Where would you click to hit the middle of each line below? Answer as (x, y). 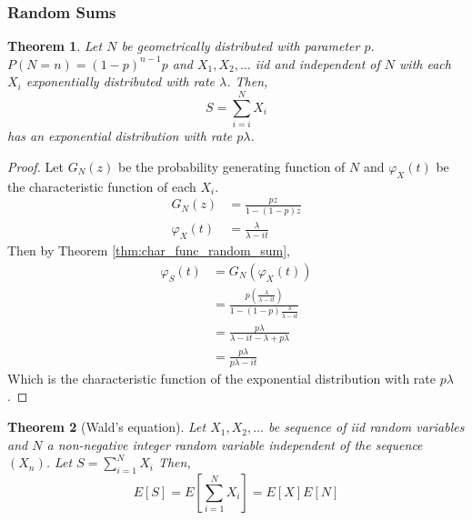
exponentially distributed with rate (121, 81)
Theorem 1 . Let (55, 46)
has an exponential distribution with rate (120, 136)
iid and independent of (317, 63)
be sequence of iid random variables (366, 427)
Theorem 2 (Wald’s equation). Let (107, 427)
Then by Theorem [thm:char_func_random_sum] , (149, 250)
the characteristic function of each (102, 186)
